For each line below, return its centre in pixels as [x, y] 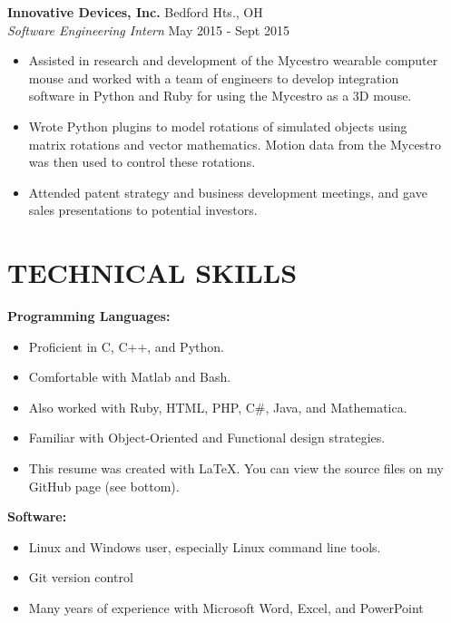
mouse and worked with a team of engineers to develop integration [214, 78]
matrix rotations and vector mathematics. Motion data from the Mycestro [235, 144]
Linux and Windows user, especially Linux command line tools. [205, 546]
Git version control [81, 577]
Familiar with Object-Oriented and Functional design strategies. [207, 438]
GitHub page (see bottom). [104, 486]
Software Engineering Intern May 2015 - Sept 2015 [148, 29]
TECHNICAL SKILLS [152, 273]
